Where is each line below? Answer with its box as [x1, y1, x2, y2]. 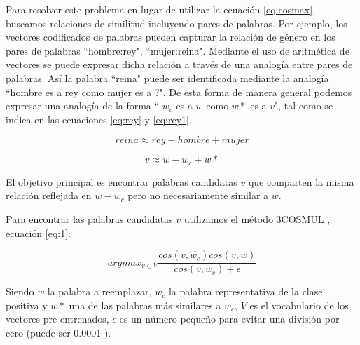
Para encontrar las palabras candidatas [6, 211, 173, 226]
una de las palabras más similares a [69, 297, 221, 312]
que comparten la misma [248, 174, 354, 189]
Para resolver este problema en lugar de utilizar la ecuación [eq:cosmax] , [6, 2, 316, 16]
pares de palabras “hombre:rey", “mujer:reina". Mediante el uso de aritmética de [6, 43, 349, 57]
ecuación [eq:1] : [6, 225, 71, 240]
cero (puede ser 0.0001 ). [6, 325, 111, 339]
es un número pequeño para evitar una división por [119, 311, 340, 326]
